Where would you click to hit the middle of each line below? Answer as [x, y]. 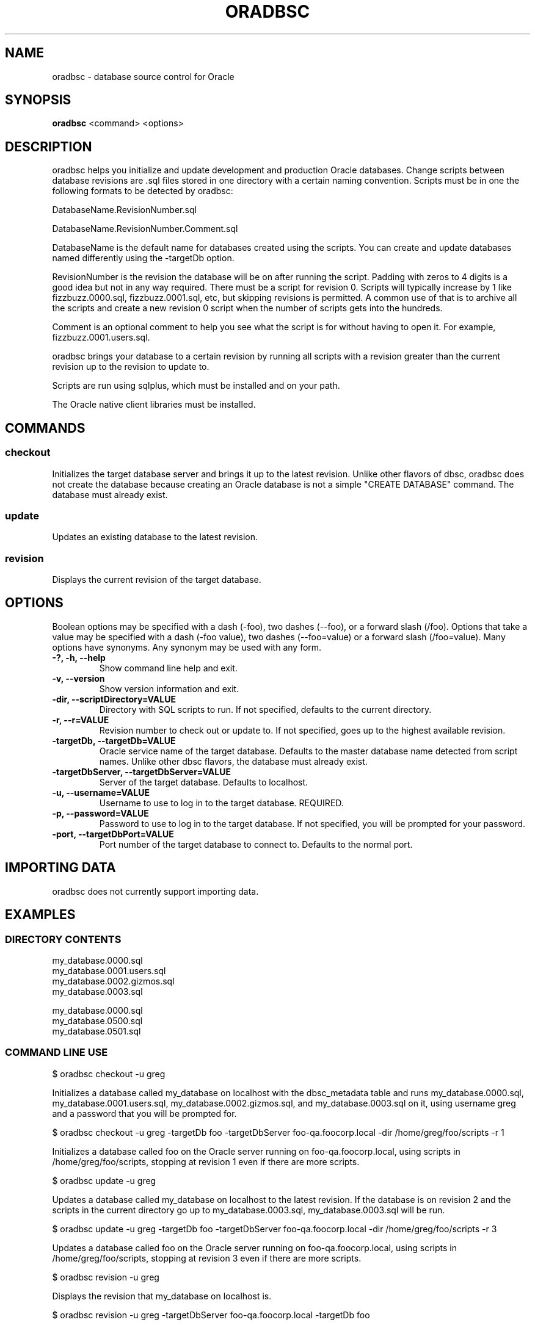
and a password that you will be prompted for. [144, 1113]
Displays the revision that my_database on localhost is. [162, 1296]
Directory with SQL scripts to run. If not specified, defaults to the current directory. [265, 709]
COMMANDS [45, 428]
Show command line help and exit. [168, 668]
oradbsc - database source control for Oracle [143, 76]
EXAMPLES [40, 915]
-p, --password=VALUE [100, 813]
